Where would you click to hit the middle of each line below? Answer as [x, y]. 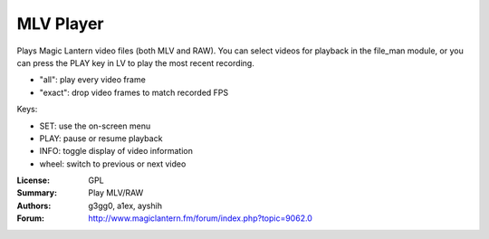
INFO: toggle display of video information [116, 151]
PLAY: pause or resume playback [101, 138]
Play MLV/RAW [116, 193]
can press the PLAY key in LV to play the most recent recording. [136, 62]
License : [33, 180]
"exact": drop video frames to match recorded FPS [134, 92]
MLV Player [60, 24]
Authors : [34, 206]
